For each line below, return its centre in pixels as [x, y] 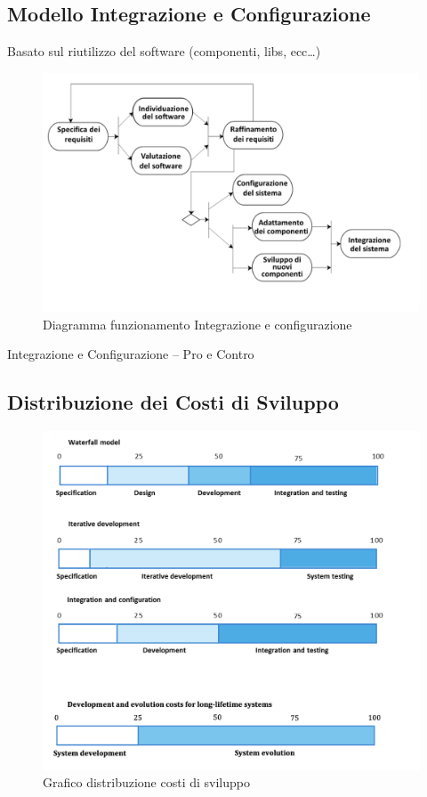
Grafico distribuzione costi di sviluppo [147, 782]
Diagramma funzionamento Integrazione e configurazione [197, 324]
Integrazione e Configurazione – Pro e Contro [131, 354]
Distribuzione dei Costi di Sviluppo [173, 402]
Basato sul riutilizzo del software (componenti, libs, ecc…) [164, 51]
